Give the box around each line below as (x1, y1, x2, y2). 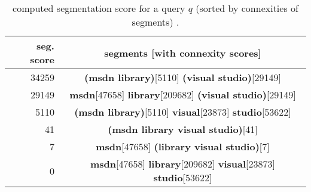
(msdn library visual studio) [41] (108, 122, 258, 136)
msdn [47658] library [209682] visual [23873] (90, 157, 275, 171)
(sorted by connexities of (196, 1, 298, 15)
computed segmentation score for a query (13, 1, 185, 15)
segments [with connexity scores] (104, 45, 261, 60)
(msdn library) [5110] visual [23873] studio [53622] (74, 105, 291, 119)
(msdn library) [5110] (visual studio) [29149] (84, 70, 281, 84)
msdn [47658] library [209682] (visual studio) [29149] (69, 88, 296, 101)
